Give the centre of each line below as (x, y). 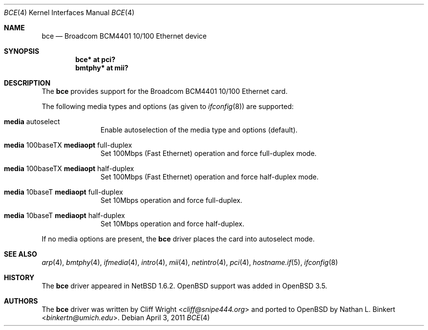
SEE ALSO (21, 254)
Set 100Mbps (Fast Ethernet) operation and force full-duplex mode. (208, 153)
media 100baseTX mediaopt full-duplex (68, 145)
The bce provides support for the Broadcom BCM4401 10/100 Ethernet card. (165, 91)
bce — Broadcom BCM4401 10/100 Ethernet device (124, 36)
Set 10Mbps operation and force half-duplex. (172, 224)
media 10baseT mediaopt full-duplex (64, 192)
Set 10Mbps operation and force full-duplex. (171, 200)
